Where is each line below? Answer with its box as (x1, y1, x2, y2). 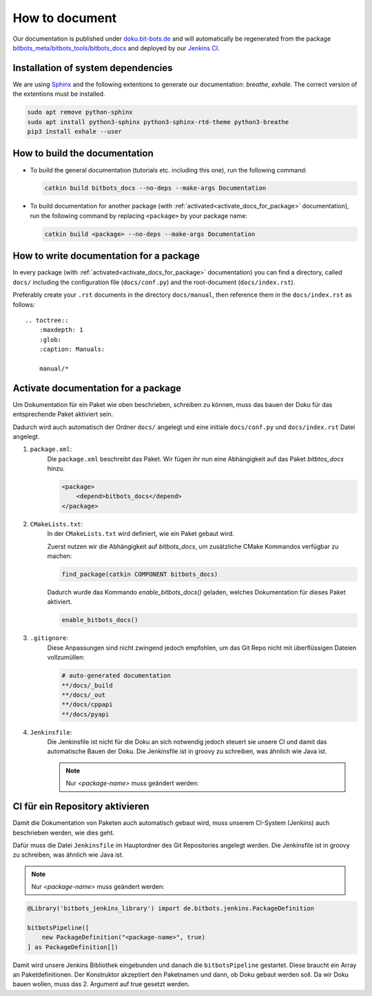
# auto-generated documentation (61, 672, 172, 679)
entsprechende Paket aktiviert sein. (12, 410, 114, 419)
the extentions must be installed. (12, 90, 105, 98)
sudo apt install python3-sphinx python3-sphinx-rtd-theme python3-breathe (27, 118, 289, 126)
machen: (47, 552, 72, 560)
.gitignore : (30, 634, 69, 642)
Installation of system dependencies (12, 62, 173, 74)
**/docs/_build (61, 681, 113, 689)
